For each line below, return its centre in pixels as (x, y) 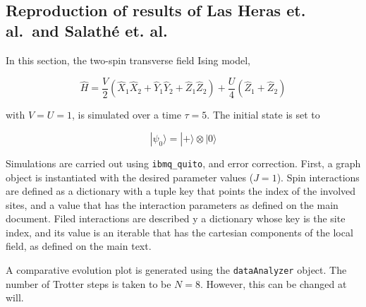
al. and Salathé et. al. (87, 31)
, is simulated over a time (126, 115)
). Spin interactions (318, 177)
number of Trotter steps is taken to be (89, 283)
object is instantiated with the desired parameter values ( (130, 177)
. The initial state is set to (263, 115)
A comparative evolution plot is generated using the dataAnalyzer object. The (176, 270)
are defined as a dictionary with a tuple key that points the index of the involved (181, 191)
